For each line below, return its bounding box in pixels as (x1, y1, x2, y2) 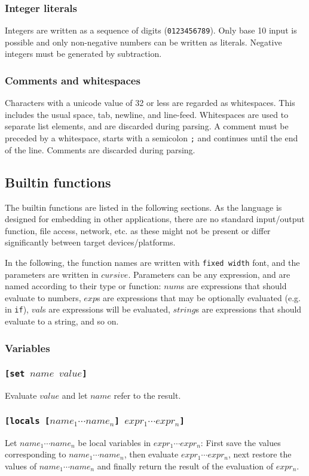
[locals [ (5, 416, 50, 426)
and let (62, 389, 88, 402)
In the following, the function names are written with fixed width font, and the (5, 256, 300, 268)
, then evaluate (124, 448, 179, 460)
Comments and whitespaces (5, 72, 140, 87)
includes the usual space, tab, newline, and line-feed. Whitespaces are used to (5, 108, 289, 120)
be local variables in (78, 436, 151, 448)
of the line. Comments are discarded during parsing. (5, 143, 195, 156)
